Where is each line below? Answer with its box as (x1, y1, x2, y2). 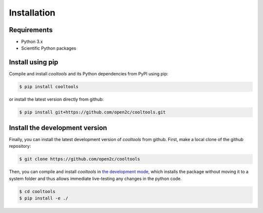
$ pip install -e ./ (19, 195, 68, 201)
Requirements (9, 26, 53, 34)
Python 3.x (21, 39, 43, 45)
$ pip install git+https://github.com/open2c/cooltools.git (19, 109, 166, 115)
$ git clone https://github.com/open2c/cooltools (19, 156, 140, 162)
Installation (9, 7, 56, 18)
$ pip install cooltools (19, 84, 79, 89)
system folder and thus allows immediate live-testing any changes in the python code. (9, 176, 182, 181)
